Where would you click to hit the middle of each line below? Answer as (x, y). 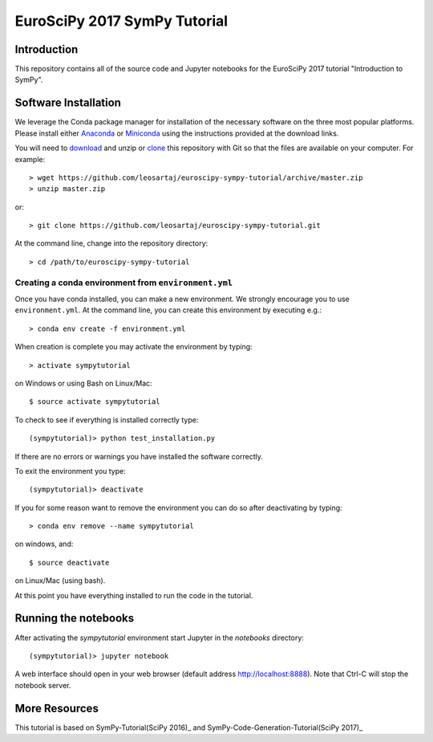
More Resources (57, 708)
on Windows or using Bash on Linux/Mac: (83, 383)
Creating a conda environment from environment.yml (123, 283)
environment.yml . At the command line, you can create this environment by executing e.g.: (168, 310)
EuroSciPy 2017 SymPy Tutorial (121, 21)
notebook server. (43, 685)
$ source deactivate (69, 563)
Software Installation (68, 103)
